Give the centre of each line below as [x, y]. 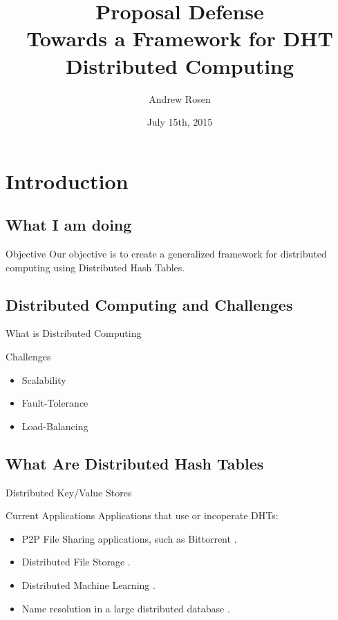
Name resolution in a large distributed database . [126, 608]
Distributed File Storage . [76, 562]
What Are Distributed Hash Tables [135, 463]
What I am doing [69, 225]
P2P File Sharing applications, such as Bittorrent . [129, 538]
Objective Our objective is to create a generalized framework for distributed [166, 254]
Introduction [67, 181]
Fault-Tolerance [55, 403]
